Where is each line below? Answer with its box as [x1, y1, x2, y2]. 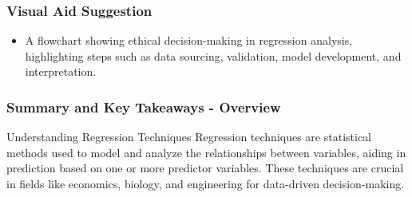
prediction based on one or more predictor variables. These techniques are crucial [6, 160, 404, 176]
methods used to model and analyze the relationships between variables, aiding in [6, 144, 406, 160]
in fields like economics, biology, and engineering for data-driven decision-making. [6, 175, 405, 191]
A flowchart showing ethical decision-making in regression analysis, [25, 32, 353, 49]
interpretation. [25, 63, 97, 80]
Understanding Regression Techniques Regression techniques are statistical [6, 128, 371, 145]
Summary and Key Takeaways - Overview [6, 97, 281, 116]
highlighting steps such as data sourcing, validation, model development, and [25, 47, 402, 64]
